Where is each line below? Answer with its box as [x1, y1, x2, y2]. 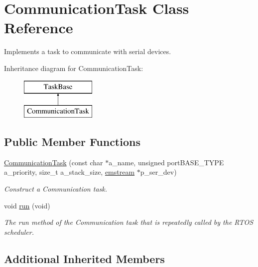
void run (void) [4, 200, 50, 210]
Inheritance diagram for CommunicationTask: [4, 63, 143, 73]
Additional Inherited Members [4, 251, 165, 266]
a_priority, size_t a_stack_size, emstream [4, 167, 135, 177]
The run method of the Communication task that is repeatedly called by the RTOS [4, 217, 254, 227]
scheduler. [4, 226, 34, 237]
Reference [4, 17, 73, 38]
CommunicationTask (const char [4, 157, 103, 167]
